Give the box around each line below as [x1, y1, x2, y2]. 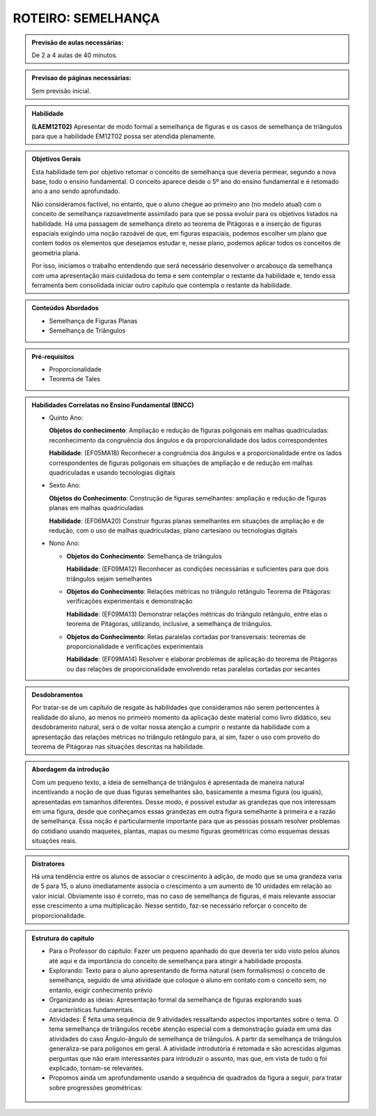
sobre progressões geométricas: [49, 1083, 143, 1092]
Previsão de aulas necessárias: [31, 38, 124, 47]
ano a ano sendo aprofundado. [31, 187, 120, 195]
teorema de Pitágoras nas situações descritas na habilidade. [31, 742, 205, 751]
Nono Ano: [49, 539, 80, 547]
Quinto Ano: [49, 413, 84, 422]
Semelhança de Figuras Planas [49, 316, 138, 325]
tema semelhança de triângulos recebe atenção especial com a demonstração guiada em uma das [49, 1025, 332, 1033]
